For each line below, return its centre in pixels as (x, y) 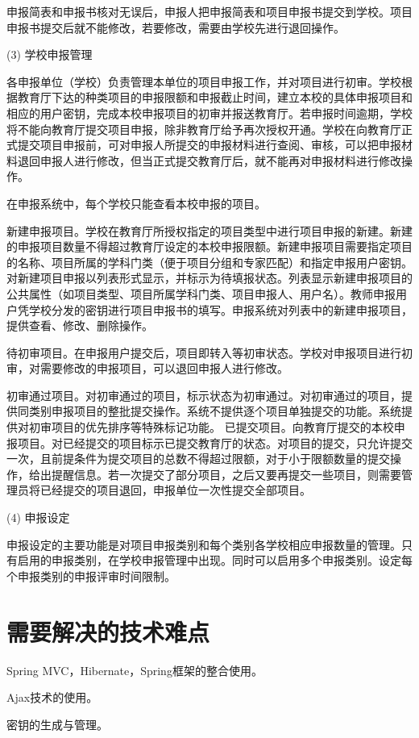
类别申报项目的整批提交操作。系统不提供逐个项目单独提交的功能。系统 (215, 411)
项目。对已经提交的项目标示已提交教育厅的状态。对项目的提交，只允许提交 (215, 442)
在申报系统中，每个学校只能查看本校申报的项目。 (136, 203)
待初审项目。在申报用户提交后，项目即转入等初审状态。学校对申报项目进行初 (209, 352)
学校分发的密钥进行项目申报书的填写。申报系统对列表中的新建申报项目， (220, 309)
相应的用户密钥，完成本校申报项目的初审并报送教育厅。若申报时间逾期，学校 (209, 113)
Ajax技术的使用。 (52, 697)
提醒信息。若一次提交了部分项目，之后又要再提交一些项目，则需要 (226, 474)
